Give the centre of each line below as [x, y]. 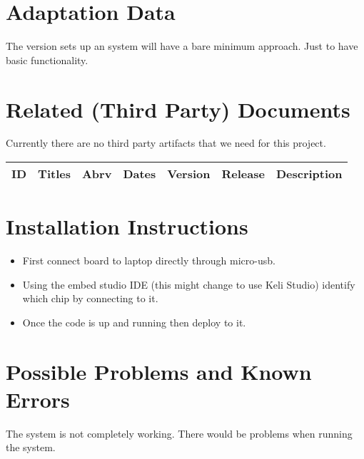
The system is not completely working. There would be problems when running [179, 433]
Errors [38, 399]
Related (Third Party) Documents [178, 109]
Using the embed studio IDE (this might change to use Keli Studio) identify [189, 284]
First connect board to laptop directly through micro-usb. [149, 261]
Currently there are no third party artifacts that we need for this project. [166, 143]
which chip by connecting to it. [90, 298]
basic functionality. [47, 60]
